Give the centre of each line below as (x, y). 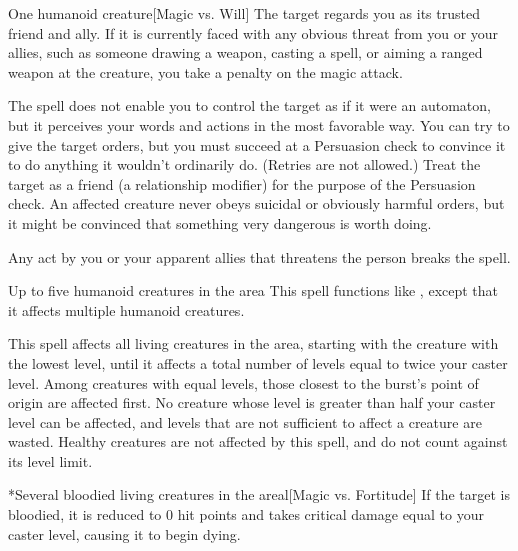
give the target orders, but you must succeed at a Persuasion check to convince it (257, 144)
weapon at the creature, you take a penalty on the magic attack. (205, 71)
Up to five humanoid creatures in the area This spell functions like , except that (253, 290)
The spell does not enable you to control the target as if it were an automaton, (249, 105)
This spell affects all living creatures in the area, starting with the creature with (253, 343)
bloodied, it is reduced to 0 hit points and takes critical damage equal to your (246, 514)
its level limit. (50, 460)
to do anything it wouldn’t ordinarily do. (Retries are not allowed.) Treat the (244, 164)
